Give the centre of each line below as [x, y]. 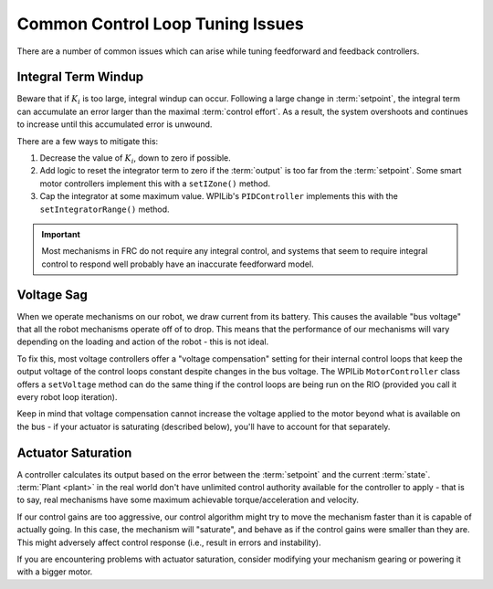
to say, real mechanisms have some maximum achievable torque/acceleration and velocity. [188, 500]
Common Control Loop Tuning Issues [161, 24]
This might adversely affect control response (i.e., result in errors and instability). [169, 542]
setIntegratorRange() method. [105, 209]
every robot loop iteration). [67, 397]
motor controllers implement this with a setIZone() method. [155, 184]
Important [61, 234]
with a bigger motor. [55, 572]
